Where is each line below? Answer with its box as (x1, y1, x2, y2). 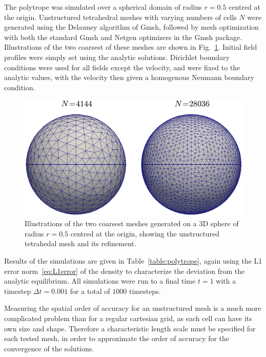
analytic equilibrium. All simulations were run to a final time (4, 275, 196, 286)
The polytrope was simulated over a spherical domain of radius (4, 2, 202, 12)
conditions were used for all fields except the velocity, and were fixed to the (4, 62, 240, 72)
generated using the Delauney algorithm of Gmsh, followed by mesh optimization (4, 22, 259, 32)
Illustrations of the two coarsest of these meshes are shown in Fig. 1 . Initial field (4, 42, 257, 52)
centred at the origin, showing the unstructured (70, 228, 220, 239)
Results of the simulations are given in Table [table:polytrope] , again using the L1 (4, 255, 262, 266)
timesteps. (129, 285, 161, 296)
